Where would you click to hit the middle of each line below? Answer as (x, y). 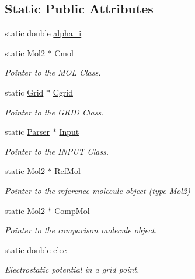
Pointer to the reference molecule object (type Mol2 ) (97, 190)
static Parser (27, 132)
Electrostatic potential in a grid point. (72, 269)
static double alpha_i (43, 33)
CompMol (72, 210)
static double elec (36, 249)
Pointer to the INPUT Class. (57, 151)
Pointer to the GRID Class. (54, 112)
